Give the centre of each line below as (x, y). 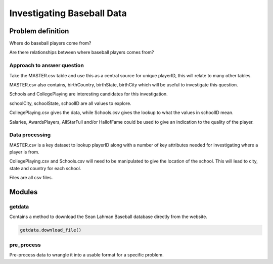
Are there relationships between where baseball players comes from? (82, 52)
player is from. (25, 152)
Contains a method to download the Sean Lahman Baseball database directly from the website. (108, 217)
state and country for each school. (45, 168)
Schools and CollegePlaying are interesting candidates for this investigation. (88, 94)
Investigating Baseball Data (68, 13)
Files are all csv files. (31, 178)
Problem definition (39, 31)
